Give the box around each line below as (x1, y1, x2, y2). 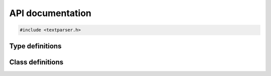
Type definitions (9, 42, 62, 50)
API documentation (9, 8, 92, 19)
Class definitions (9, 58, 64, 66)
